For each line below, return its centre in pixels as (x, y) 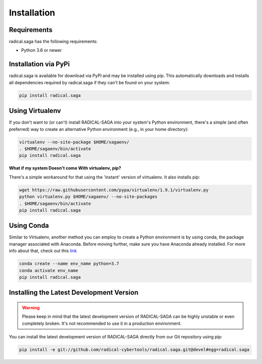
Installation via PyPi (39, 64)
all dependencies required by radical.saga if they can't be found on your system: (90, 82)
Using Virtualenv (35, 111)
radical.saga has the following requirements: (53, 42)
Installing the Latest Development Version (74, 293)
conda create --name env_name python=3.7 (69, 264)
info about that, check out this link (43, 251)
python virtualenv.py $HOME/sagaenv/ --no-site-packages (88, 197)
